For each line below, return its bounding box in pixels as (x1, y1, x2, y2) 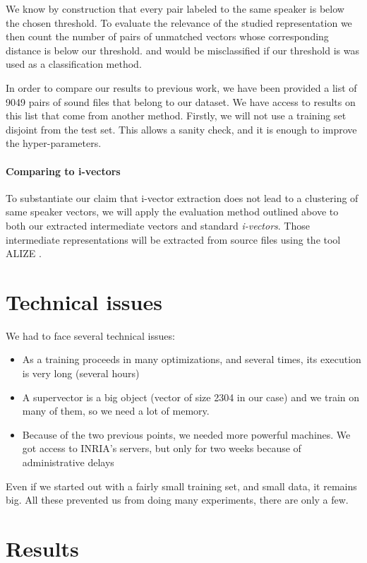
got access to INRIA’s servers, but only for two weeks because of (22, 441, 301, 456)
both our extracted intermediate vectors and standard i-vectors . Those (6, 218, 310, 232)
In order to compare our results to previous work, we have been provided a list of (6, 80, 357, 95)
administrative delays (22, 454, 114, 469)
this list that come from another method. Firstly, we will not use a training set (6, 108, 347, 123)
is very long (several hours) (22, 366, 140, 381)
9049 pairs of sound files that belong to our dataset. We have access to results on (6, 94, 356, 109)
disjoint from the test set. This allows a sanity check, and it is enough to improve (6, 122, 357, 136)
